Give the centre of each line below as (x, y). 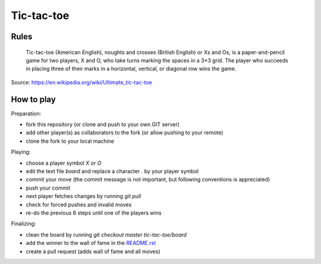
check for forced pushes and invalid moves (79, 205)
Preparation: (26, 114)
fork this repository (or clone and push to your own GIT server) (103, 124)
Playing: (21, 152)
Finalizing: (23, 224)
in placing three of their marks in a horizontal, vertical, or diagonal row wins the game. (131, 69)
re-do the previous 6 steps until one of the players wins (94, 213)
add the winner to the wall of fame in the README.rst (91, 243)
